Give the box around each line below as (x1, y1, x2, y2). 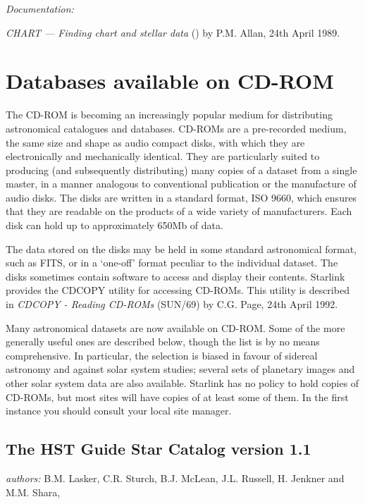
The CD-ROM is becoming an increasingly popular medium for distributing (6, 107, 333, 122)
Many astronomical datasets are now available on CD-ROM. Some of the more (6, 320, 345, 335)
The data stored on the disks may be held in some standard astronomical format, (6, 241, 357, 256)
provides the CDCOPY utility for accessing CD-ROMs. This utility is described (6, 283, 349, 297)
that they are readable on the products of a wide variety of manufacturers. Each (6, 204, 352, 219)
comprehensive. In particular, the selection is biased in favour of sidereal (6, 348, 318, 362)
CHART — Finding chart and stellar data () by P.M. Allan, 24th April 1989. (6, 25, 340, 39)
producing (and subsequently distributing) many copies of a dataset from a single (6, 162, 357, 177)
